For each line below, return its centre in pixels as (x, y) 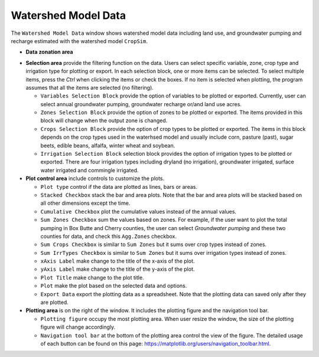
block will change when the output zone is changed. (104, 120)
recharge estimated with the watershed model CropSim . (79, 41)
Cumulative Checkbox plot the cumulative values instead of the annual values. (138, 211)
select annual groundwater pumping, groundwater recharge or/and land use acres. (141, 104)
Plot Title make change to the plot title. (92, 277)
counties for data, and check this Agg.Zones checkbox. (109, 236)
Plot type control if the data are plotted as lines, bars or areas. (119, 186)
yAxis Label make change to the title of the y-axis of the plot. (118, 269)
